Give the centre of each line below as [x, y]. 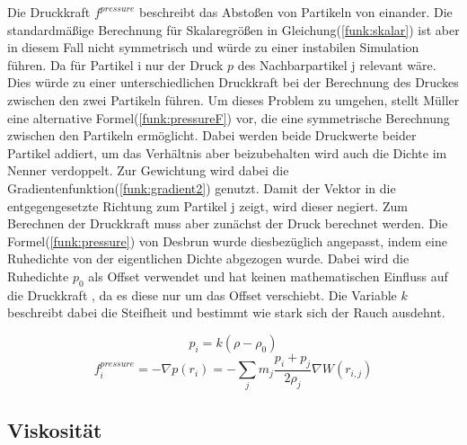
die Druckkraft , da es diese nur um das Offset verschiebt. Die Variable [202, 294]
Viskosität [55, 429]
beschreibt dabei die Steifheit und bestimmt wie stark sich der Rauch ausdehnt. [226, 312]
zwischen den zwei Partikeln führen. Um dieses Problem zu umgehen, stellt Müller [233, 99]
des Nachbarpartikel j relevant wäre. [337, 64]
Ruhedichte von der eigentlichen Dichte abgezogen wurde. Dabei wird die [208, 258]
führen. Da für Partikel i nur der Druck [115, 64]
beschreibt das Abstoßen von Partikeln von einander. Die [296, 12]
